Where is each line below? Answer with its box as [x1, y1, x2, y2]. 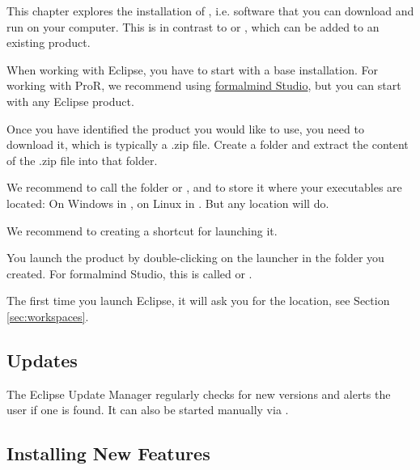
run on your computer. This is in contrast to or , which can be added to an [6, 18, 380, 35]
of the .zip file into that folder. [6, 151, 158, 168]
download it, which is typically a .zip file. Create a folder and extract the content [6, 136, 409, 153]
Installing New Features [6, 441, 210, 466]
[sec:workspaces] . [6, 307, 89, 324]
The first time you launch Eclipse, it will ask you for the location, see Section [6, 292, 390, 309]
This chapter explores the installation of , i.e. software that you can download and [6, 2, 414, 19]
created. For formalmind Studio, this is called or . [6, 265, 252, 282]
